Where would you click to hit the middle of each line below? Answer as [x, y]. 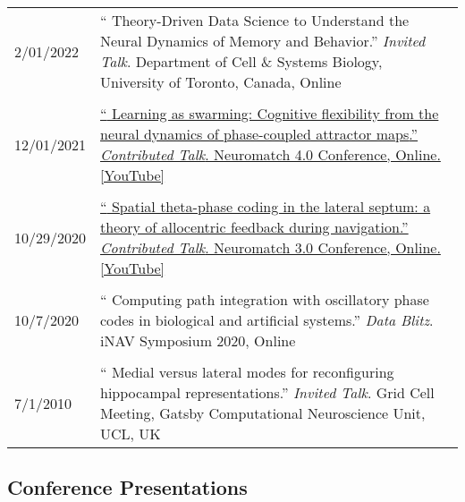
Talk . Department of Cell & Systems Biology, [241, 61]
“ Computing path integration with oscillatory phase [265, 299]
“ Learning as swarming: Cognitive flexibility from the [270, 113]
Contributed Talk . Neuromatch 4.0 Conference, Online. [271, 154]
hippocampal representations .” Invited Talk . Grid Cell [267, 392]
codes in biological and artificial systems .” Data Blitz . [267, 320]
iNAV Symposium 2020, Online [198, 340]
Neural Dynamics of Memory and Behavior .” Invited [263, 41]
